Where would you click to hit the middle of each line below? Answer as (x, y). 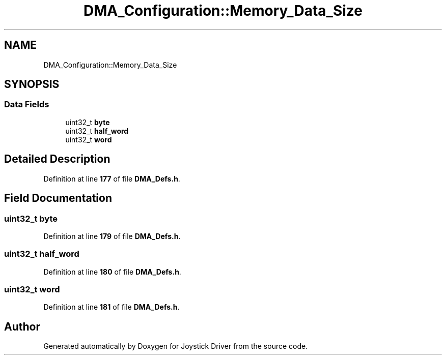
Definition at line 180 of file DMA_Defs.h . (112, 272)
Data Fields (27, 104)
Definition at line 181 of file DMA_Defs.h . (111, 307)
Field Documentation (58, 198)
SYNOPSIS (32, 84)
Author (22, 326)
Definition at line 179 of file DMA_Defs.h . (112, 236)
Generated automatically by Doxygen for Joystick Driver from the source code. (176, 346)
